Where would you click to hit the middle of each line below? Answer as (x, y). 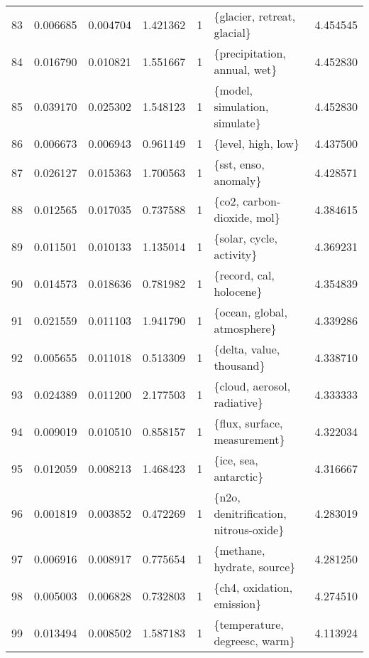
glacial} (232, 32)
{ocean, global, (250, 312)
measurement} (249, 439)
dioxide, (233, 217)
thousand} (239, 365)
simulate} (237, 123)
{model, (233, 90)
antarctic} (239, 476)
